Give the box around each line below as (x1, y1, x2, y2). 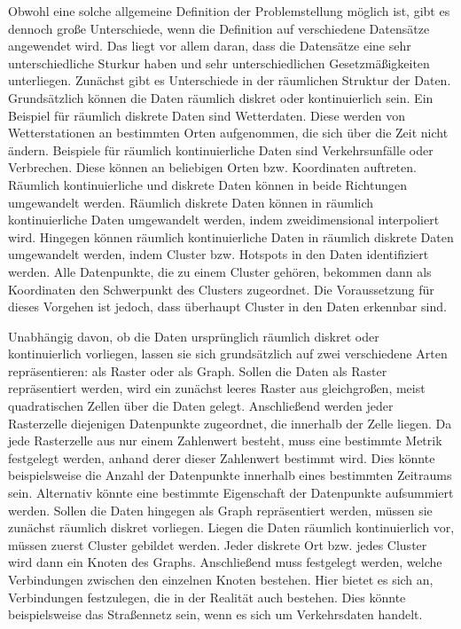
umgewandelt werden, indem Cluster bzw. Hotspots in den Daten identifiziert (8, 245, 429, 263)
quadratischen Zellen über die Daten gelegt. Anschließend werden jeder (8, 397, 394, 415)
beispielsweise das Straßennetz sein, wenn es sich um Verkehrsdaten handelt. (8, 605, 423, 624)
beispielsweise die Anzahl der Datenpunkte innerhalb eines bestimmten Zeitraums (8, 466, 452, 484)
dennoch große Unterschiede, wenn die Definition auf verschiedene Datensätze (8, 19, 430, 37)
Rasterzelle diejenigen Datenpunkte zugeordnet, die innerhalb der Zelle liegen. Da (8, 413, 452, 432)
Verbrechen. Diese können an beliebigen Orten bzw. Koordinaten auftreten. (8, 158, 417, 177)
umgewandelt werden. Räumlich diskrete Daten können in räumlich (8, 193, 374, 211)
